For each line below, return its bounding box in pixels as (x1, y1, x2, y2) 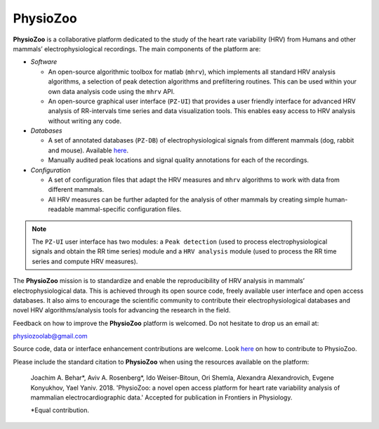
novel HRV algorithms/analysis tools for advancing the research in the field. (13, 306, 231, 315)
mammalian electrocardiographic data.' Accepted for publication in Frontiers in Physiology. (30, 393, 293, 402)
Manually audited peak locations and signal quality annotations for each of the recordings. (48, 156, 309, 164)
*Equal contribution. (30, 406, 90, 414)
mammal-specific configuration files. (74, 205, 182, 213)
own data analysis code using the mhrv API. (48, 87, 175, 95)
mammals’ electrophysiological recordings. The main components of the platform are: (13, 44, 261, 53)
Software (30, 58, 58, 66)
